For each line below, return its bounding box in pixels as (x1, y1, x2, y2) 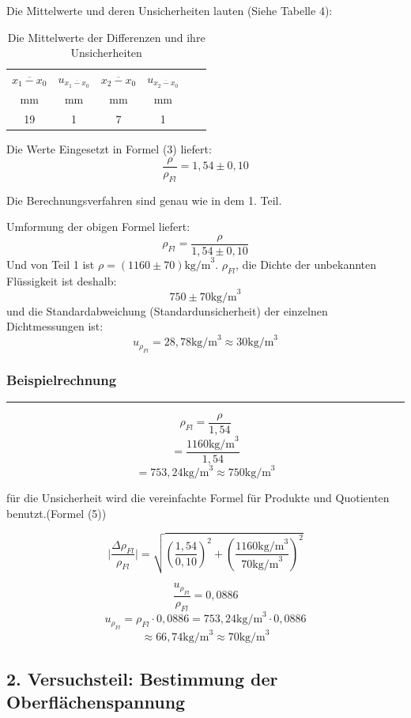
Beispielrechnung (6, 369, 117, 389)
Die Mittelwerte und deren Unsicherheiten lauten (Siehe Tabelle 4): (6, 2, 333, 18)
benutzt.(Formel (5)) (6, 504, 107, 521)
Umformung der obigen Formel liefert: (6, 218, 190, 235)
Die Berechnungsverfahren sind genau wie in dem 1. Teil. (6, 191, 282, 208)
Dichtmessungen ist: (6, 318, 104, 334)
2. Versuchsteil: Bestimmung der (6, 666, 278, 690)
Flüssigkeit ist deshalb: (6, 272, 117, 289)
